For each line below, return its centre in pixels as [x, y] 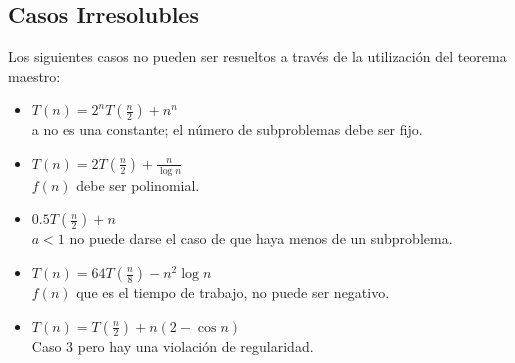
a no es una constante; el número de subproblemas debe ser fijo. [227, 129]
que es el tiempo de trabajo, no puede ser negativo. [233, 292]
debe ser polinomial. [138, 184]
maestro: [34, 75]
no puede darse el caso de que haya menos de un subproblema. [261, 238]
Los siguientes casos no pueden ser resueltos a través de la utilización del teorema [257, 56]
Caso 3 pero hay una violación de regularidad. [172, 345]
